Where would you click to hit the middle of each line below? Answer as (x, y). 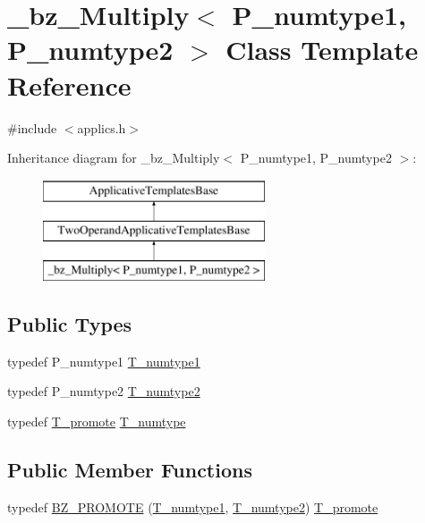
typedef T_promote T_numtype (97, 422)
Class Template (322, 50)
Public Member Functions (130, 470)
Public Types (70, 324)
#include (32, 127)
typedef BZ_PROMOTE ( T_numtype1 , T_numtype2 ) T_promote (193, 506)
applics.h (102, 127)
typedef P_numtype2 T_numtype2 (104, 391)
